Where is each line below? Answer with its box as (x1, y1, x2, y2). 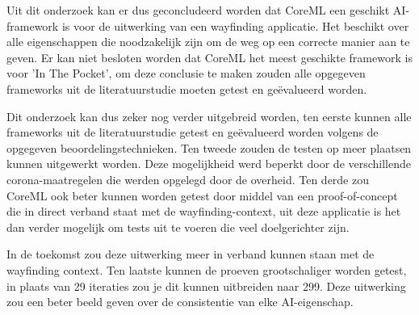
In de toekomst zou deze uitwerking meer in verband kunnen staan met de (6, 246, 375, 262)
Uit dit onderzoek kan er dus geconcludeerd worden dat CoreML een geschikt (6, 2, 390, 18)
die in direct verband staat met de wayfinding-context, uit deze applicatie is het (6, 203, 401, 220)
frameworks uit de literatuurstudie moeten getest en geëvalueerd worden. (6, 80, 367, 97)
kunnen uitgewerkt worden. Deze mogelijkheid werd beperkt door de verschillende (6, 155, 412, 172)
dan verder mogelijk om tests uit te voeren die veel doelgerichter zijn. (6, 218, 350, 235)
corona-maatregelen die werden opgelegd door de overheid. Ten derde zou (6, 170, 369, 187)
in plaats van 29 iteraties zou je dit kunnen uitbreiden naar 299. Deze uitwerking (6, 277, 406, 294)
